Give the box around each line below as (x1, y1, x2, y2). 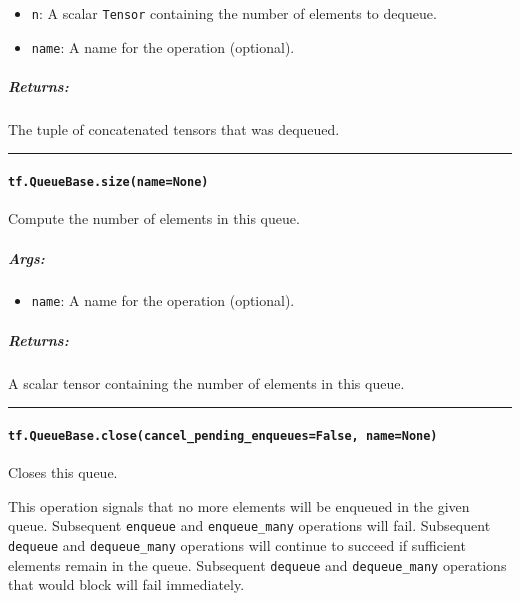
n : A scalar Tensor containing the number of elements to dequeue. (31, 3, 437, 23)
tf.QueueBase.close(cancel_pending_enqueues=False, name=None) (8, 428, 438, 443)
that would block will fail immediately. (8, 574, 245, 595)
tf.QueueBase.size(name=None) (8, 175, 209, 190)
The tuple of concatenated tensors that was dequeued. (8, 118, 340, 139)
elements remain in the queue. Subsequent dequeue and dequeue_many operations (8, 554, 507, 575)
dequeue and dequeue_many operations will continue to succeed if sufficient (8, 535, 466, 555)
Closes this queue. (8, 462, 118, 483)
